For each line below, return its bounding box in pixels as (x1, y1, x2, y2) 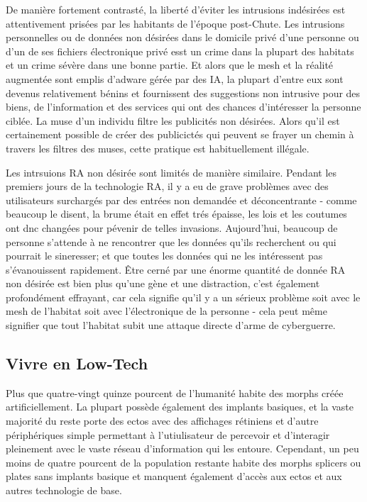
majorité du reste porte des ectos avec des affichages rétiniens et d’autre (6, 413, 319, 428)
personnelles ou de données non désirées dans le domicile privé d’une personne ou (6, 30, 359, 45)
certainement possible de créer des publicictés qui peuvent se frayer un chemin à (6, 127, 354, 142)
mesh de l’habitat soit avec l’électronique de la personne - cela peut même (6, 303, 327, 318)
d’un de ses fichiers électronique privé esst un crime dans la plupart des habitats (6, 43, 354, 58)
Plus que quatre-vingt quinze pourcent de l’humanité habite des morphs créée (6, 385, 344, 400)
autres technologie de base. (6, 483, 122, 498)
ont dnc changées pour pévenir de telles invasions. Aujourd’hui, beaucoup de (6, 220, 338, 235)
